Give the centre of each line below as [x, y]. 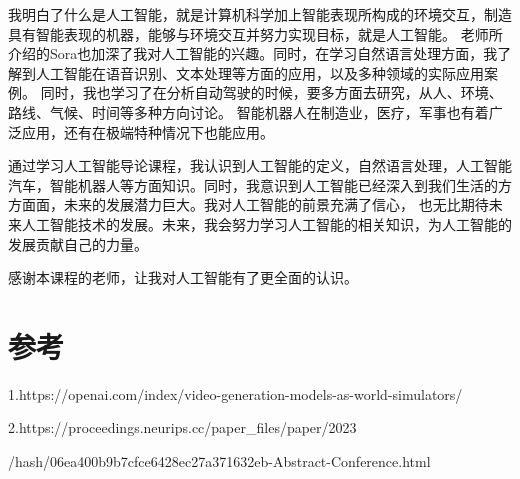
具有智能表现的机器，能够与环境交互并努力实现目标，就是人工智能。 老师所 [255, 33]
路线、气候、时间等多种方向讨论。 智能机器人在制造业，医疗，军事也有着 [248, 111]
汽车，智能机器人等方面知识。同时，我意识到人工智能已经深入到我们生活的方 [260, 184]
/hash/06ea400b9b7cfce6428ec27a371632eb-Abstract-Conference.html [219, 461]
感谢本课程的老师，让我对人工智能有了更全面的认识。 [183, 277]
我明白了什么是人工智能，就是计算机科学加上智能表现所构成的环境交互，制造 [260, 14]
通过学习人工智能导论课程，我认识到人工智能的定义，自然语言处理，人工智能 [260, 165]
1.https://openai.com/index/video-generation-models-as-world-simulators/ [235, 393]
